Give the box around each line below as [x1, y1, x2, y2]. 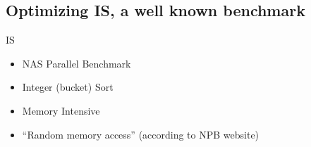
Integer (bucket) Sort [22, 79, 114, 94]
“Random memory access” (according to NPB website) [22, 127, 260, 141]
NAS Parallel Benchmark [22, 56, 131, 70]
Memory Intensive [22, 103, 100, 117]
